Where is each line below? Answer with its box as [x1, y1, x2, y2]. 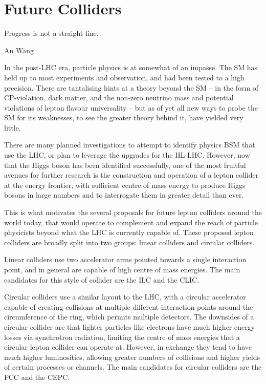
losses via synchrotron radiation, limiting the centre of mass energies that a [4, 331, 240, 342]
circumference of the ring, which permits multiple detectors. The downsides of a [4, 311, 254, 322]
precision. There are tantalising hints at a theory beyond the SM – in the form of [4, 82, 259, 93]
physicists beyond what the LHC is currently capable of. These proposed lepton [4, 227, 254, 238]
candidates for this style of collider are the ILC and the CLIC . [4, 274, 199, 285]
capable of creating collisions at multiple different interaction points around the [4, 301, 253, 312]
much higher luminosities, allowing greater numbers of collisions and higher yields [4, 351, 260, 362]
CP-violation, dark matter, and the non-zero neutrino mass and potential [4, 92, 234, 103]
